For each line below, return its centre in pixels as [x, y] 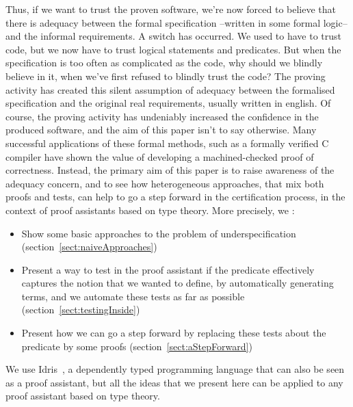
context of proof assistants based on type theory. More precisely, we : [150, 210]
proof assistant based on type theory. [83, 396]
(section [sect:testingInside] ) [81, 310]
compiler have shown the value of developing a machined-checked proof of [160, 156]
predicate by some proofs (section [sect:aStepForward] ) [137, 346]
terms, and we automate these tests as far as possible [133, 296]
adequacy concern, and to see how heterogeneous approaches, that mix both [165, 183]
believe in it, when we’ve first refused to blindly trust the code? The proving [166, 76]
